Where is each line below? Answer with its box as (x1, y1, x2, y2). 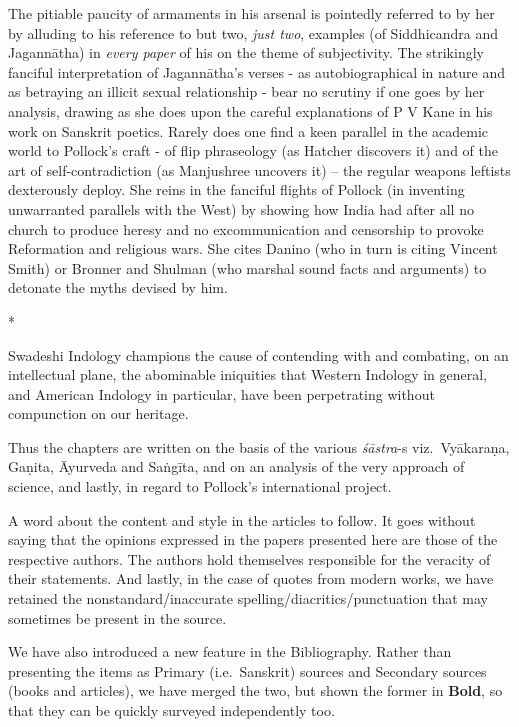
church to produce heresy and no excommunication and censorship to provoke (8, 218, 484, 239)
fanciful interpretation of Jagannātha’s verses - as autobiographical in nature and (8, 61, 505, 82)
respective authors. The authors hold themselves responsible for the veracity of (8, 548, 491, 569)
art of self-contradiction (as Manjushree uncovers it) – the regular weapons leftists (8, 159, 511, 180)
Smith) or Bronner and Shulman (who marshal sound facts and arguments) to (8, 257, 487, 278)
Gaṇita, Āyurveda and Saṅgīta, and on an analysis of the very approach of (8, 456, 465, 477)
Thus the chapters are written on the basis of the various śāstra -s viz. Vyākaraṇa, (8, 436, 510, 457)
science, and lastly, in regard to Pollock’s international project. (8, 476, 392, 497)
